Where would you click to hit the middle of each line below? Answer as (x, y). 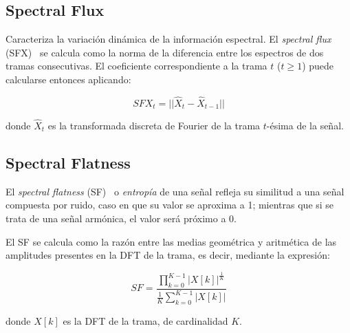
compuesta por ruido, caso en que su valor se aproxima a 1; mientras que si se (170, 205)
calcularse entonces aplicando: (68, 79)
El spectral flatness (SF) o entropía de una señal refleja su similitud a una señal (175, 191)
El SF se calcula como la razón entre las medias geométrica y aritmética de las (171, 241)
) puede (318, 66)
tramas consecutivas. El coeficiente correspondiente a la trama (136, 66)
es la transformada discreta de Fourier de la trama (154, 126)
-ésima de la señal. (305, 126)
